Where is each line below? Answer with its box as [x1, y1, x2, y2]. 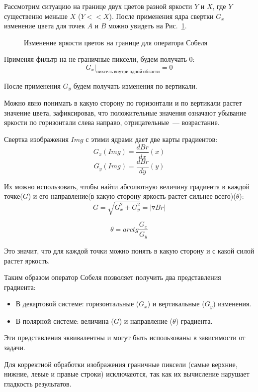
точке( [4, 191, 23, 201]
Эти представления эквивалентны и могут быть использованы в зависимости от [4, 332, 246, 343]
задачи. [4, 342, 25, 352]
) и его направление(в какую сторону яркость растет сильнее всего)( [28, 191, 236, 201]
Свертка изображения [4, 134, 69, 144]
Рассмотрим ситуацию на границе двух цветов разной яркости [4, 1, 192, 11]
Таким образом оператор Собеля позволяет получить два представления [4, 272, 221, 282]
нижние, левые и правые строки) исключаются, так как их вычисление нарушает [4, 369, 250, 379]
